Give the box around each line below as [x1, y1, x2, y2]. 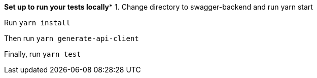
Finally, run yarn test [4, 50, 81, 58]
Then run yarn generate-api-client [4, 34, 139, 43]
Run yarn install [4, 18, 71, 27]
